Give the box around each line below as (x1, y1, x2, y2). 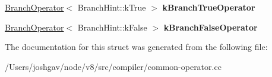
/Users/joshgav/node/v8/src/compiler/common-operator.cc (5, 60, 222, 72)
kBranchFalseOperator (163, 21, 258, 33)
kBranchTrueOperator (162, 1, 255, 13)
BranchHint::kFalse (77, 21, 147, 33)
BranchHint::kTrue (77, 1, 146, 13)
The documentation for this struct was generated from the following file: (5, 41, 268, 53)
